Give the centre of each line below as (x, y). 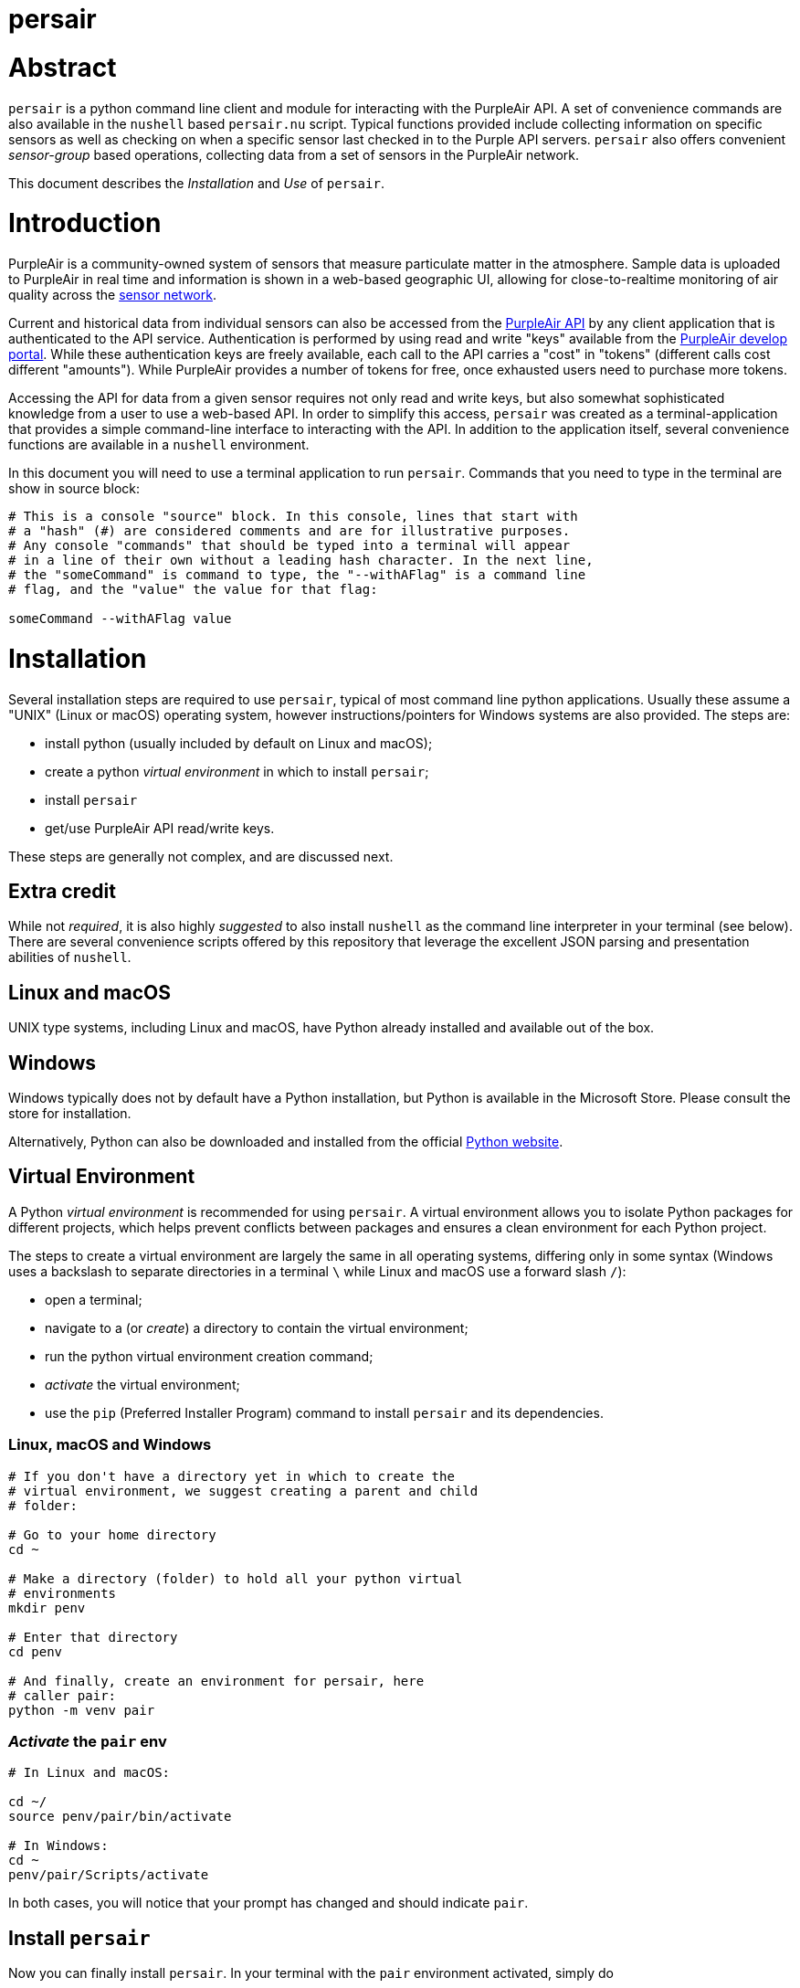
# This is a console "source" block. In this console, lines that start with (293, 516)
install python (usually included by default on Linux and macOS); (239, 743)
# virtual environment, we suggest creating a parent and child (243, 1491)
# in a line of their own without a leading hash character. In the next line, (301, 560)
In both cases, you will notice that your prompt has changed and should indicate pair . (268, 1903)
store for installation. (70, 1114)
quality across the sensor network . (112, 295)
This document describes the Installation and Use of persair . (196, 183)
